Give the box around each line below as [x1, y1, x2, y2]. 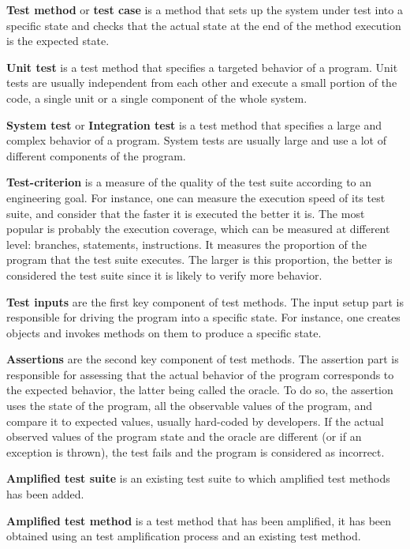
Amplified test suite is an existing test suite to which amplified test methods [6, 470, 390, 487]
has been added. [6, 486, 84, 502]
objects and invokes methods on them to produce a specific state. [6, 324, 322, 340]
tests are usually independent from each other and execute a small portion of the [6, 74, 397, 91]
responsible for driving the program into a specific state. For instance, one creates [6, 309, 401, 325]
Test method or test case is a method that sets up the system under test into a [6, 2, 403, 17]
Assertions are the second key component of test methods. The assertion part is [6, 351, 399, 367]
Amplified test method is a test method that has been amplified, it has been [6, 512, 392, 528]
